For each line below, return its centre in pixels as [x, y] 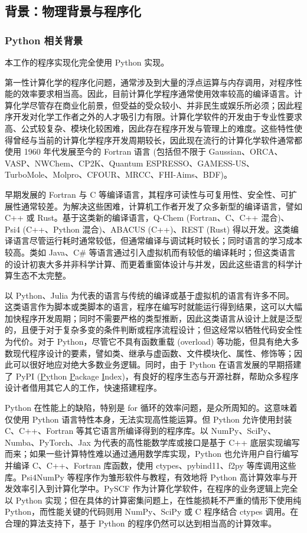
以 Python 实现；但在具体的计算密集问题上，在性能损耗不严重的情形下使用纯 [153, 500]
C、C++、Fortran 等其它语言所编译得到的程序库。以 [107, 431]
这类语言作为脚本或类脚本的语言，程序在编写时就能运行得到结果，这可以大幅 [153, 307]
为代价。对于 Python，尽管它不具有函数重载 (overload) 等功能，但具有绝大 [148, 341]
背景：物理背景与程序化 [73, 11]
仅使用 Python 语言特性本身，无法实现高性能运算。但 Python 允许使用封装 [148, 419]
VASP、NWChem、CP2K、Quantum [74, 163]
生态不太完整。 [42, 275]
